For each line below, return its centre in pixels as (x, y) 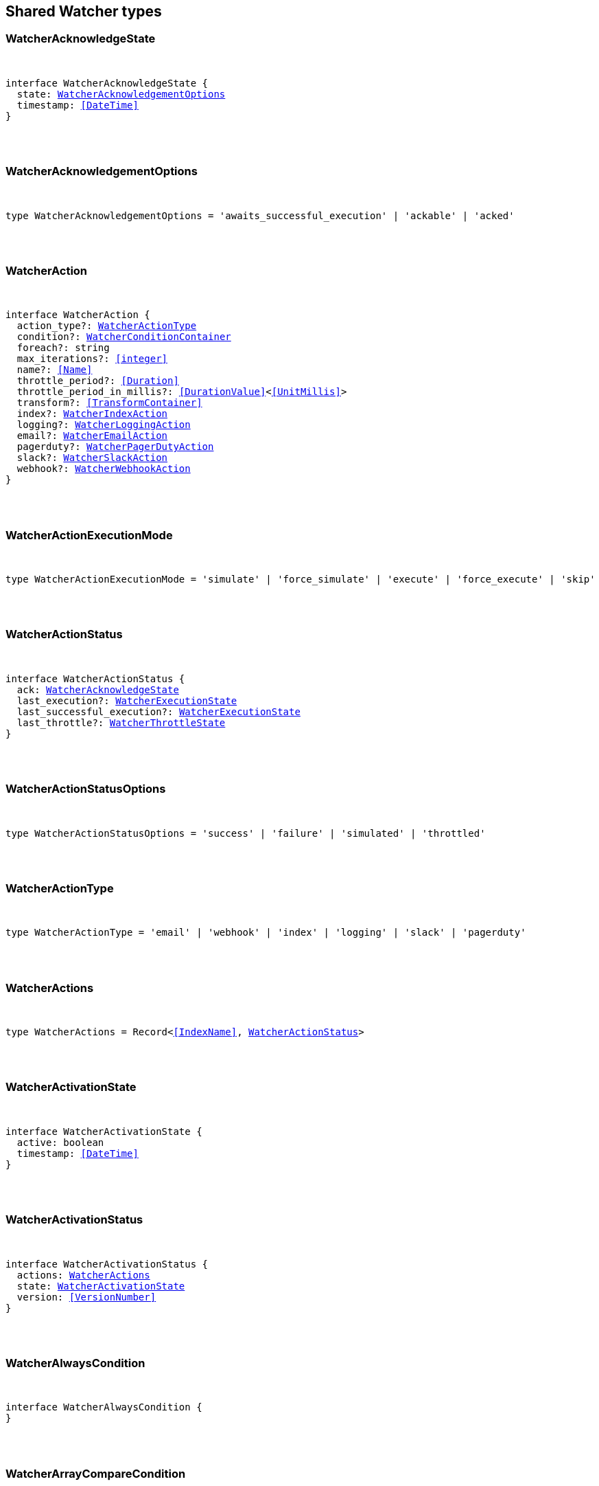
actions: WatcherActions (83, 1275)
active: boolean (60, 1142)
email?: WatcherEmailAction (92, 436)
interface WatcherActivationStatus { (107, 1264)
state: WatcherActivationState (101, 1286)
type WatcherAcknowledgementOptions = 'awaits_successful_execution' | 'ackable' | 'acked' (260, 215)
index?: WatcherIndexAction (92, 414)
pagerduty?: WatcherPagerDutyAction (115, 447)
